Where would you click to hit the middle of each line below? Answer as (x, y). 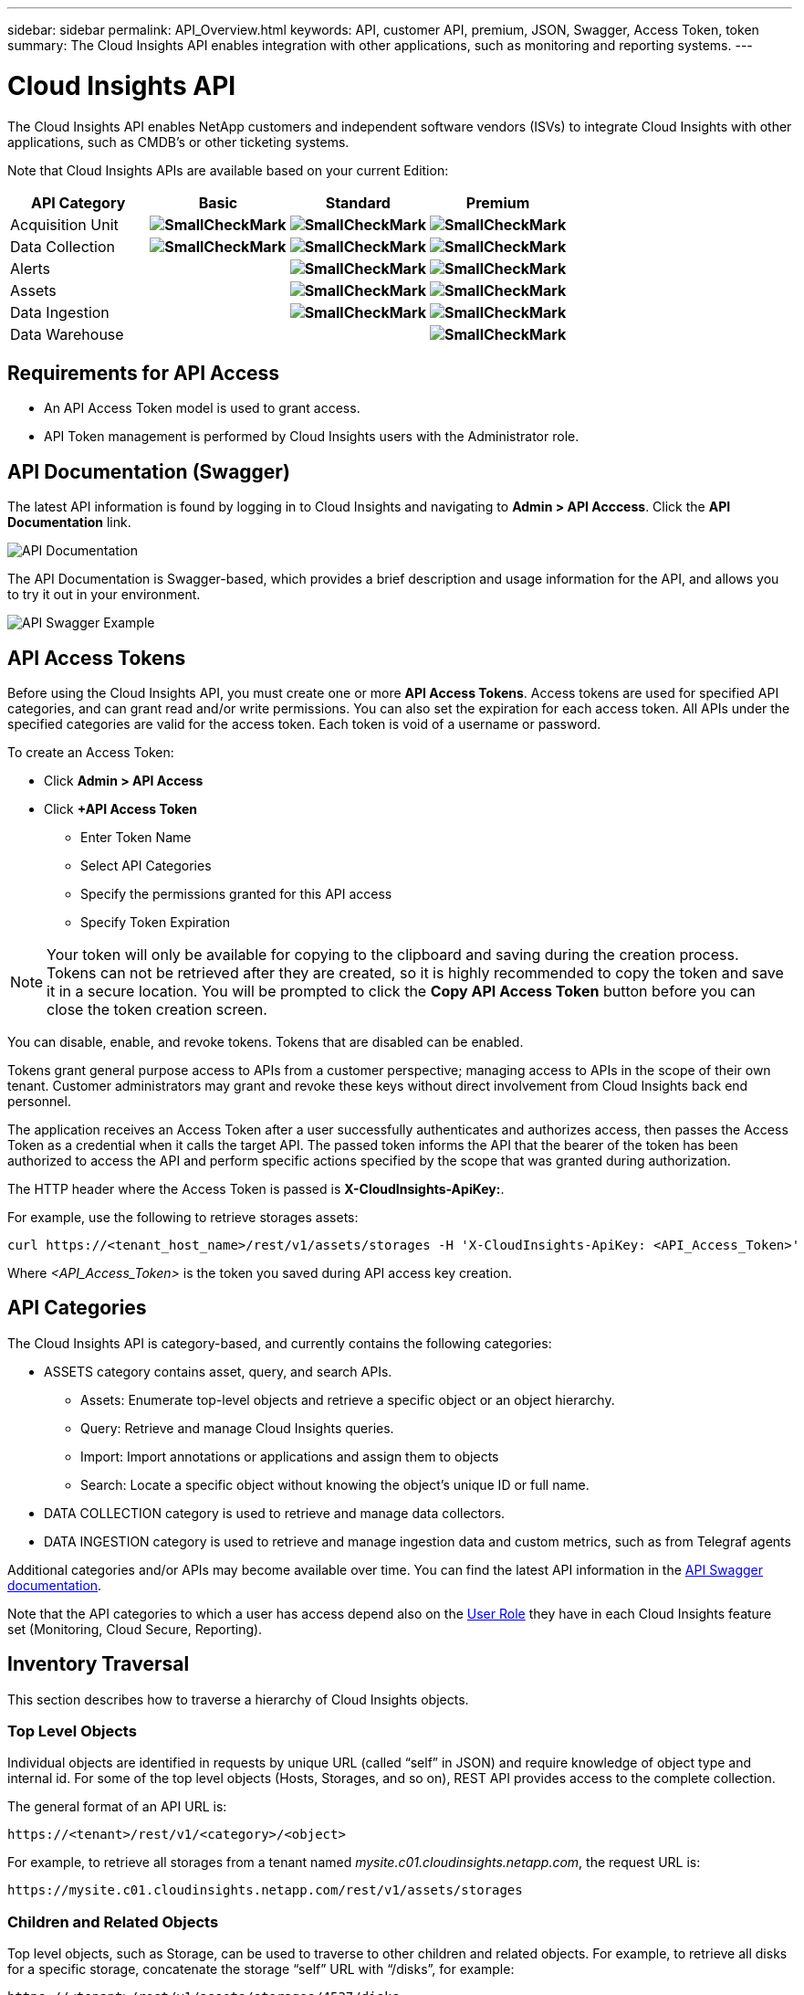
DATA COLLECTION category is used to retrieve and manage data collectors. (275, 1513)
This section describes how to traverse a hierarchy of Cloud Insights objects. (238, 1699)
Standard (358, 202)
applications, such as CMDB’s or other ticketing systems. (178, 142)
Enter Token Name (136, 838)
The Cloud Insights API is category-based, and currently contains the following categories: (280, 1343)
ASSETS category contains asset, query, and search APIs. (218, 1371)
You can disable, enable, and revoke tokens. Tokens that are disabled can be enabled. (266, 1042)
